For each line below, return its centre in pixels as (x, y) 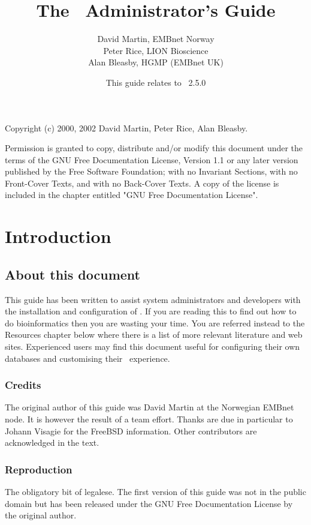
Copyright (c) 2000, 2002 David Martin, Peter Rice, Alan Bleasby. (126, 127)
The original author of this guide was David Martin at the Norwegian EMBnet (150, 407)
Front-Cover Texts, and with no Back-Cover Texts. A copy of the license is (142, 183)
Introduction (58, 236)
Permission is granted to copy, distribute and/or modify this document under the (154, 148)
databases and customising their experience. (87, 358)
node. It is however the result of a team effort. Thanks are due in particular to (149, 419)
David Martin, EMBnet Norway (156, 39)
